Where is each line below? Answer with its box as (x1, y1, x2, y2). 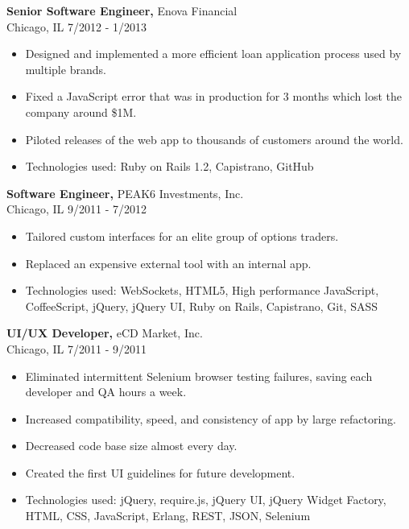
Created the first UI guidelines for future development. (25, 464, 295, 481)
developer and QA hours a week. (25, 383, 187, 400)
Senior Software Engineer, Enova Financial (6, 2, 238, 19)
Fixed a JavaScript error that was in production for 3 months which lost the (25, 88, 402, 105)
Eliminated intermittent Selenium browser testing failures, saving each (25, 367, 373, 384)
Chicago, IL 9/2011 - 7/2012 (6, 200, 147, 217)
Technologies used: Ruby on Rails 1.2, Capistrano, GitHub (25, 158, 314, 175)
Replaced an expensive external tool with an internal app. (25, 254, 312, 271)
